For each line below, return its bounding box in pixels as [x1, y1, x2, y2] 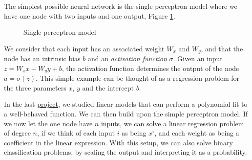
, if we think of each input [37, 128, 115, 138]
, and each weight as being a [154, 128, 239, 138]
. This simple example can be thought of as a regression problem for [36, 73, 240, 83]
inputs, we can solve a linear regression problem [101, 118, 244, 128]
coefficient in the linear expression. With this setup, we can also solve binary [4, 137, 233, 147]
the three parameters [4, 82, 66, 92]
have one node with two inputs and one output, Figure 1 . [4, 10, 175, 21]
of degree [4, 128, 31, 138]
